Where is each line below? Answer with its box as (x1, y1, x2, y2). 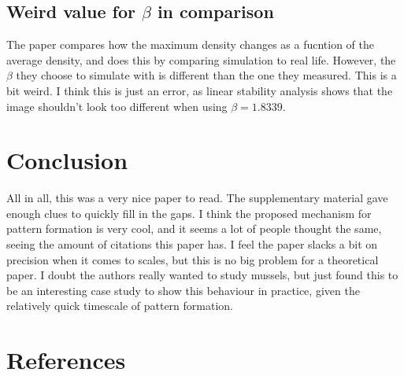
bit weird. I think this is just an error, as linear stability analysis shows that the (6, 82, 393, 98)
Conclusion (6, 144, 128, 176)
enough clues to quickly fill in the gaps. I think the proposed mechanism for (6, 205, 372, 221)
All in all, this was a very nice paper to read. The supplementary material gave (6, 190, 388, 206)
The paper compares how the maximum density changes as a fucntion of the (6, 36, 375, 53)
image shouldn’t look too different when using (6, 98, 228, 114)
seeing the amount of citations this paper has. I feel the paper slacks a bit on (6, 236, 378, 253)
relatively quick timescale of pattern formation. (6, 297, 233, 314)
